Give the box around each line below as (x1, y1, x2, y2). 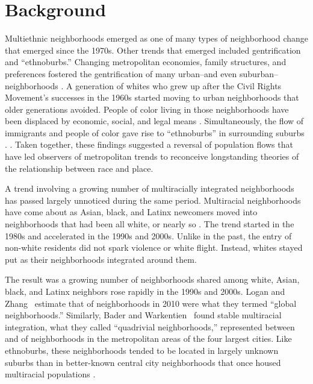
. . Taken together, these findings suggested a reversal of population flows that (5, 138, 293, 151)
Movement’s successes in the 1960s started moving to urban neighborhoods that (5, 91, 299, 104)
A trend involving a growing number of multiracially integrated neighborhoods (5, 182, 294, 195)
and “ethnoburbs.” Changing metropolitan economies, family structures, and (5, 55, 287, 68)
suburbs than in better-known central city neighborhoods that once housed (5, 356, 281, 368)
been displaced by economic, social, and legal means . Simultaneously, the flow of (5, 115, 304, 127)
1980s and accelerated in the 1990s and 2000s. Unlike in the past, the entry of (5, 229, 292, 242)
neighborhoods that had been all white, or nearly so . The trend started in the (5, 218, 294, 230)
